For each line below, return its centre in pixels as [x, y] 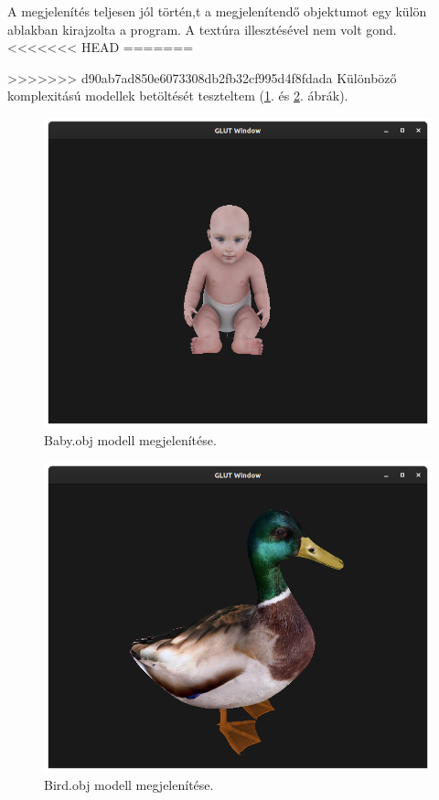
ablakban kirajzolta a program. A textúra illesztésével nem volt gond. [202, 29]
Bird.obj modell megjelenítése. [129, 785]
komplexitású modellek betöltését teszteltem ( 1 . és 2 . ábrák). [178, 96]
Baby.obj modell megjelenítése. [130, 440]
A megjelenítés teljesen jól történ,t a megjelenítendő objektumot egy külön [217, 11]
